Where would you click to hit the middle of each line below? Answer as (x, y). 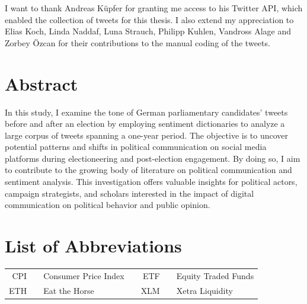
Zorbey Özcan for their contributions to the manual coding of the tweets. (137, 42)
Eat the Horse (69, 290)
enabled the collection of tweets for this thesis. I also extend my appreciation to (149, 19)
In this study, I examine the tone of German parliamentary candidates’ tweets (146, 112)
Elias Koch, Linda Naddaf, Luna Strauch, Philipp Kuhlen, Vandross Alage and (148, 31)
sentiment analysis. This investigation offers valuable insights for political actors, (151, 182)
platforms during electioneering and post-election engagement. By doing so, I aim (153, 158)
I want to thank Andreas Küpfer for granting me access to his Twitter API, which (154, 8)
